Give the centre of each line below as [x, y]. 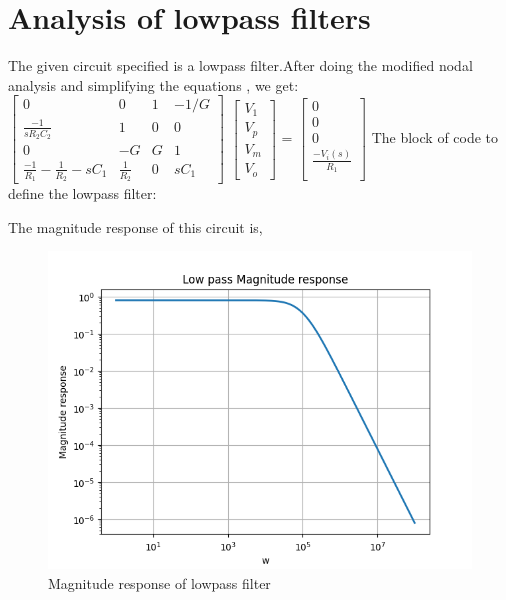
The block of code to [435, 137]
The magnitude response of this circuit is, [135, 226]
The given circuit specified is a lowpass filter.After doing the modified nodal [240, 65]
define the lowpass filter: [82, 192]
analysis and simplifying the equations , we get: [153, 84]
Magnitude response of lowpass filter [159, 582]
